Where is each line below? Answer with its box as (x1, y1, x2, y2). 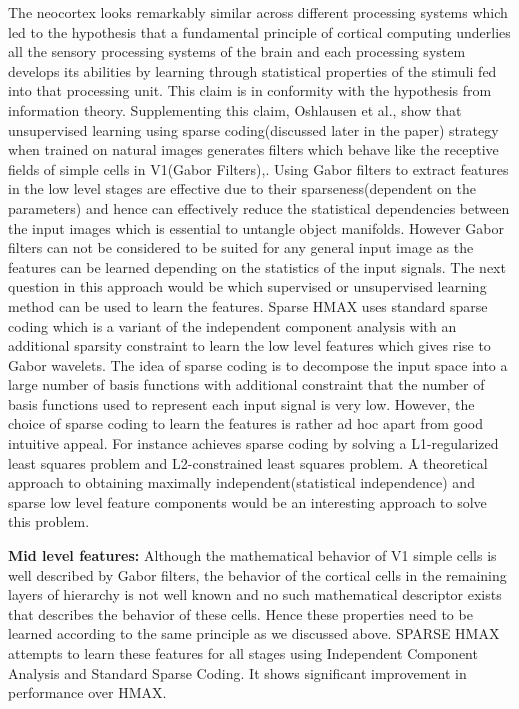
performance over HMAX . (8, 682, 167, 703)
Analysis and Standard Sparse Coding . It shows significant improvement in (8, 662, 467, 683)
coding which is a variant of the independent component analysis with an (8, 315, 457, 336)
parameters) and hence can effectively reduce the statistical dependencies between (8, 197, 510, 218)
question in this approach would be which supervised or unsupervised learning (8, 276, 487, 297)
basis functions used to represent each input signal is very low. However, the (8, 393, 475, 414)
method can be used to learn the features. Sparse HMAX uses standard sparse (8, 295, 488, 316)
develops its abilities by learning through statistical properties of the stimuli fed (8, 60, 497, 81)
